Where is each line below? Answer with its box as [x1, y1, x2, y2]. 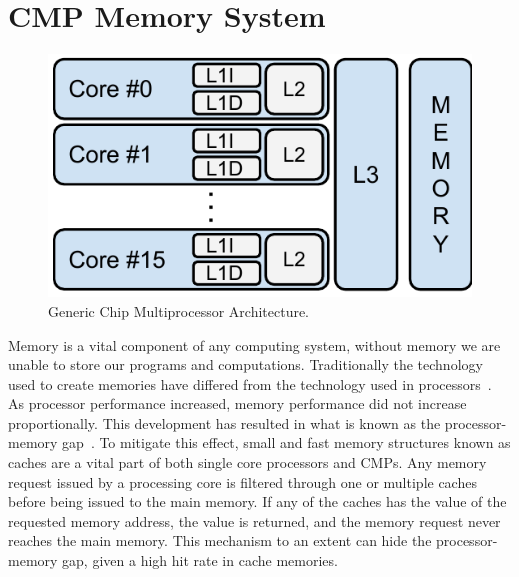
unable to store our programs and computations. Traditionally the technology [8, 354, 483, 375]
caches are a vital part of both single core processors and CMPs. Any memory [8, 452, 487, 473]
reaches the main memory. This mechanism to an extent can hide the [8, 530, 432, 551]
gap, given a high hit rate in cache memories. [62, 550, 338, 571]
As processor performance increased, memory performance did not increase [8, 393, 467, 414]
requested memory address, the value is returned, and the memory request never [8, 510, 501, 531]
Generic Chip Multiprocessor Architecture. [48, 300, 310, 321]
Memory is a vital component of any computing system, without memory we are [8, 334, 501, 355]
